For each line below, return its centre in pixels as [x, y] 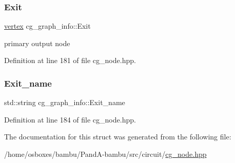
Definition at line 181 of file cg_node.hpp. [70, 60]
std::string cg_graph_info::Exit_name [65, 102]
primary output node [37, 43]
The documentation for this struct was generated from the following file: [118, 137]
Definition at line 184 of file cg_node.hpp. [70, 119]
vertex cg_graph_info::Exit [47, 26]
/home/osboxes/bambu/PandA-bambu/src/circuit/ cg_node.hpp [105, 154]
